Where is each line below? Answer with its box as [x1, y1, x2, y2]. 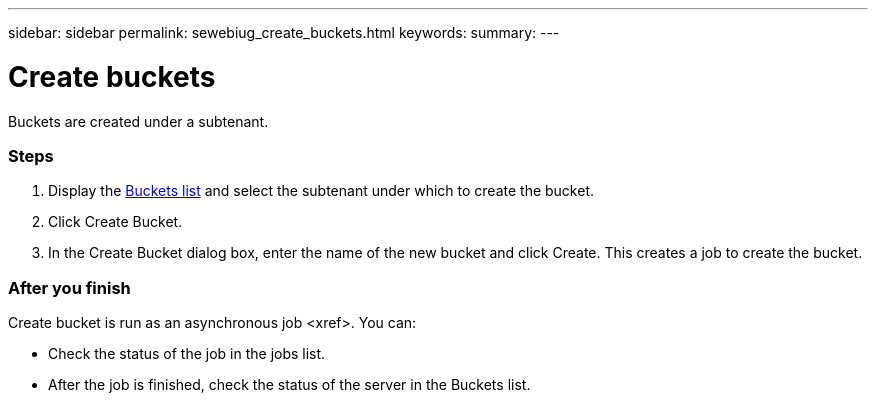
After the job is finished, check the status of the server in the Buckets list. [48, 376, 531, 393]
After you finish [8, 277, 131, 298]
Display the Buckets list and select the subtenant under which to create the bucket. [48, 182, 595, 200]
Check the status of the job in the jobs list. [48, 345, 326, 362]
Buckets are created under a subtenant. [8, 112, 269, 130]
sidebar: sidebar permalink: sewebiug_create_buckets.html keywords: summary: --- [8, 24, 560, 41]
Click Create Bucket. [48, 213, 183, 231]
